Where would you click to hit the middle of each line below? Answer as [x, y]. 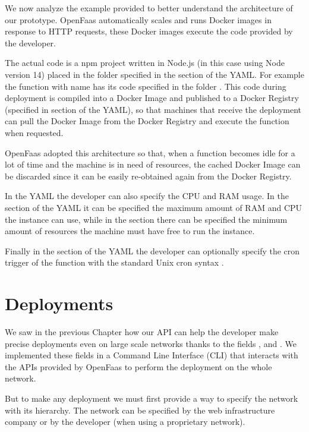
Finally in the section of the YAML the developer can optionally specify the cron [152, 250]
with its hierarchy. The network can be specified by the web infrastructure [140, 410]
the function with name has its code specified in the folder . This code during [146, 86]
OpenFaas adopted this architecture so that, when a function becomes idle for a [150, 152]
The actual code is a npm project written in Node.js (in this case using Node [145, 63]
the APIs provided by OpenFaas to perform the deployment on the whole [138, 366]
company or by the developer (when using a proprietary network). [125, 422]
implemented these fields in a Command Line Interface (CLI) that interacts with [152, 355]
